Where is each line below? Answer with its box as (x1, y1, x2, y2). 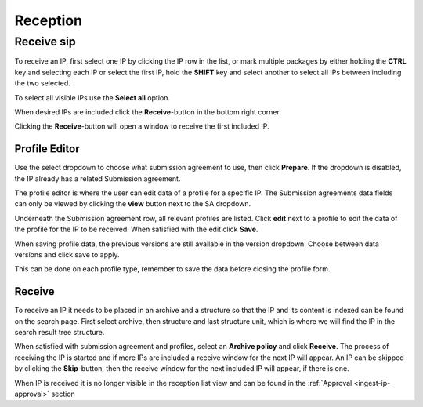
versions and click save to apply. (14, 249, 121, 259)
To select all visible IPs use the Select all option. (14, 93, 170, 102)
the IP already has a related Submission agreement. (14, 173, 181, 184)
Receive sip (14, 35, 76, 49)
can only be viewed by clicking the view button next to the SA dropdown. (14, 199, 251, 209)
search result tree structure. (14, 328, 105, 337)
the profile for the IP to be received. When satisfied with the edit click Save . (14, 224, 258, 234)
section (51, 389, 76, 399)
